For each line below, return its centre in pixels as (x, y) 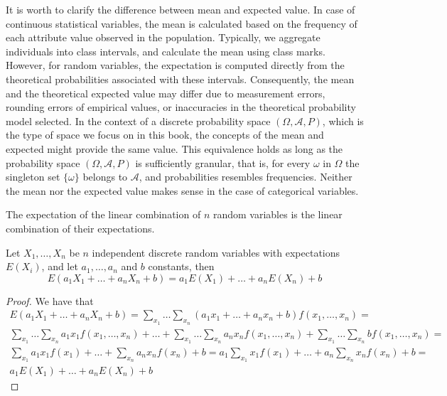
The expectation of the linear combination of (103, 214)
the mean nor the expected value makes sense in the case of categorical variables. (182, 190)
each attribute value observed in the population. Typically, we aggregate (163, 37)
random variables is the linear (278, 214)
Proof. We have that (50, 300)
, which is (343, 121)
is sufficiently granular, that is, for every (223, 162)
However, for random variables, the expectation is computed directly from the (175, 65)
